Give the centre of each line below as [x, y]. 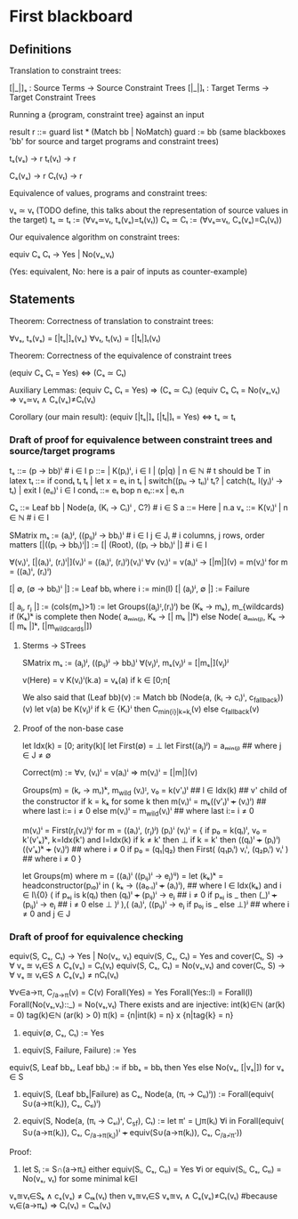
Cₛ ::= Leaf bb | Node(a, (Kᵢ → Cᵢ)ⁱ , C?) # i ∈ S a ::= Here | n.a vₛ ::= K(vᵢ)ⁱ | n [149, 508]
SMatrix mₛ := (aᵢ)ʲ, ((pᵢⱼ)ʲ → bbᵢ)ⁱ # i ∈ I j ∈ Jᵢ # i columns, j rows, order [137, 535]
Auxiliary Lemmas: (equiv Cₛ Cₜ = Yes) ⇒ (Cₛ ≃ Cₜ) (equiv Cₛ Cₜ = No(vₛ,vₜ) [145, 390]
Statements [42, 300]
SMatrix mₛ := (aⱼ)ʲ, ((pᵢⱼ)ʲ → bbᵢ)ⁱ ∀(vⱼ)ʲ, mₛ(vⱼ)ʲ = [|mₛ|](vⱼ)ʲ [125, 662]
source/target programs [62, 451]
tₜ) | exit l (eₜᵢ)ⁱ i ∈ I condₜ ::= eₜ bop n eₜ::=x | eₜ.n [97, 491]
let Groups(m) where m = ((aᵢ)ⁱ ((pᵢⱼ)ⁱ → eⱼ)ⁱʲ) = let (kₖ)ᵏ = [123, 876]
